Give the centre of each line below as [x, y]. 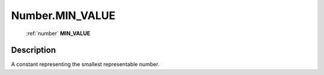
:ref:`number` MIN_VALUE [58, 33]
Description [34, 50]
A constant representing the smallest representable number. [85, 64]
